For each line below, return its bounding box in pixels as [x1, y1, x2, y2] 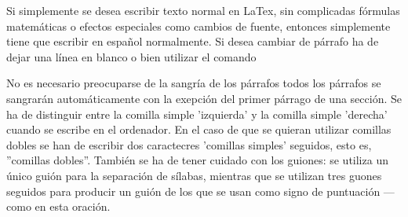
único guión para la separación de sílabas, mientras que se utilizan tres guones [6, 167, 382, 183]
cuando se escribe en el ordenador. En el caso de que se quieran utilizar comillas [6, 121, 392, 138]
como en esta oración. [6, 198, 111, 215]
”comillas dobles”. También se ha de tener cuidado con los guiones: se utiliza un [6, 152, 388, 168]
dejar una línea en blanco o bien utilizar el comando [6, 48, 257, 64]
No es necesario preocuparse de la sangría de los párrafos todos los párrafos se [6, 75, 381, 91]
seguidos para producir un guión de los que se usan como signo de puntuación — [6, 182, 395, 199]
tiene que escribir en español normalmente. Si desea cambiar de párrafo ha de [6, 33, 379, 50]
